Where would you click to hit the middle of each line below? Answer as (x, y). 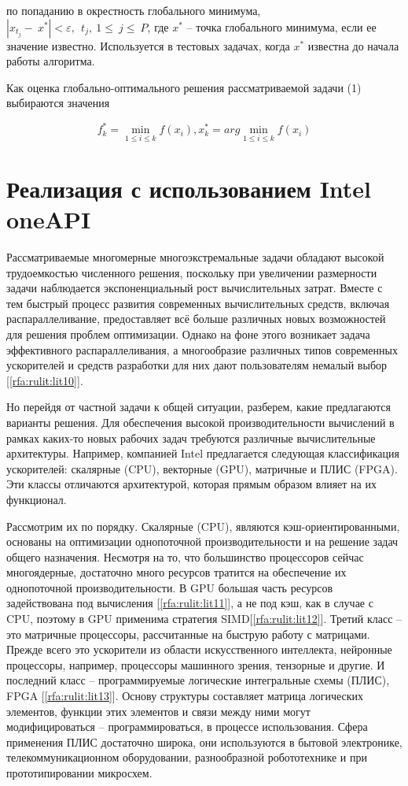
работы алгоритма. (51, 61)
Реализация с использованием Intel (189, 188)
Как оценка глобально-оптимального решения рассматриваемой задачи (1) (184, 87)
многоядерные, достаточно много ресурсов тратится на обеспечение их (176, 572)
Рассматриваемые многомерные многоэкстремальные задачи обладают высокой (195, 257)
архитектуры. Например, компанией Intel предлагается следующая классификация (203, 453)
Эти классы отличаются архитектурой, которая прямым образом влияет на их (191, 484)
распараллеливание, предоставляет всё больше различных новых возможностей (196, 319)
